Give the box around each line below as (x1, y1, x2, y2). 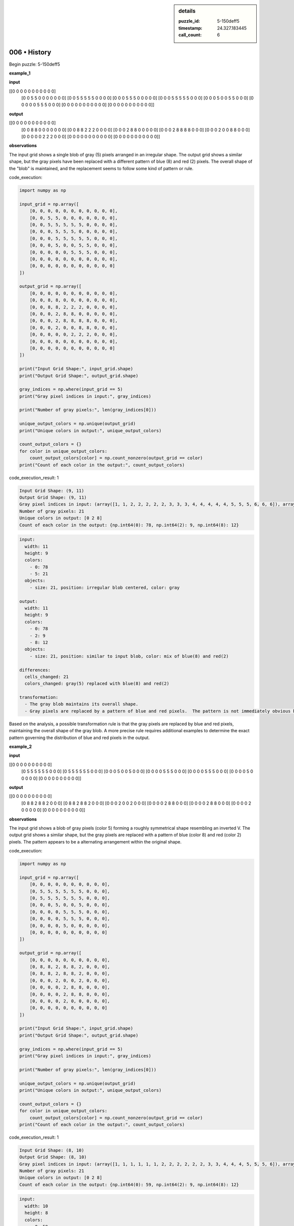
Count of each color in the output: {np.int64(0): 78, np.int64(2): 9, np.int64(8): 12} (19, 522, 240, 528)
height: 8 (24, 1210, 49, 1216)
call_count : (178, 32, 202, 38)
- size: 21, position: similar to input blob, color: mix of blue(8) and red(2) (29, 653, 229, 659)
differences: (19, 667, 51, 673)
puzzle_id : (178, 18, 200, 24)
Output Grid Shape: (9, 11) (19, 494, 87, 500)
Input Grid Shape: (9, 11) (19, 488, 84, 493)
